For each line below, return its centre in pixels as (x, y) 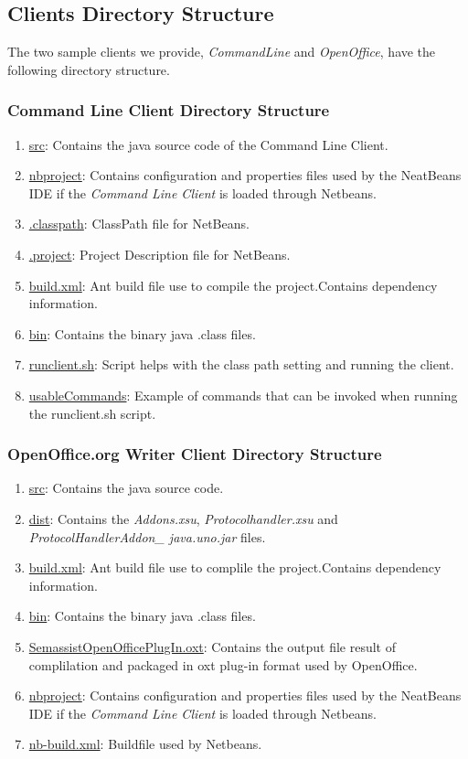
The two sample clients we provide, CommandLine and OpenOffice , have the (222, 52)
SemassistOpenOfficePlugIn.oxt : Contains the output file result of (213, 646)
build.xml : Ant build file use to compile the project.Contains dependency (233, 285)
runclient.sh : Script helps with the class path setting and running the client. (241, 364)
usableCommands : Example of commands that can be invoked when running (243, 395)
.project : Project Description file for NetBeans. (160, 254)
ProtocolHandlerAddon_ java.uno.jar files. (147, 536)
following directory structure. (89, 69)
